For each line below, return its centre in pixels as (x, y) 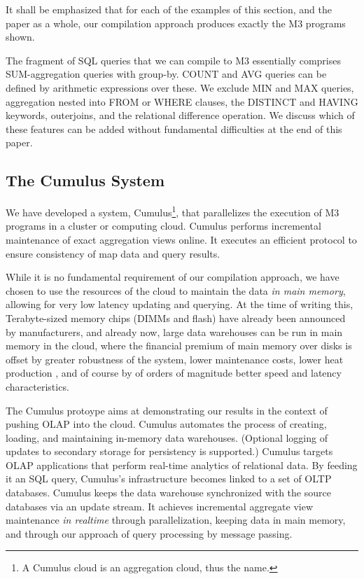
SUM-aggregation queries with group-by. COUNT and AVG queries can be (166, 74)
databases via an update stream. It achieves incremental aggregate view (160, 506)
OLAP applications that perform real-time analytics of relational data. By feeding (182, 465)
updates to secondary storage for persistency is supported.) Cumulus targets (169, 451)
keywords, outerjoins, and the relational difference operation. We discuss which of (180, 115)
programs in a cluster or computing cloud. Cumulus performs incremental (163, 226)
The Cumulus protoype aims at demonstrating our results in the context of (167, 410)
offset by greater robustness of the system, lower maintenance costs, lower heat (175, 359)
